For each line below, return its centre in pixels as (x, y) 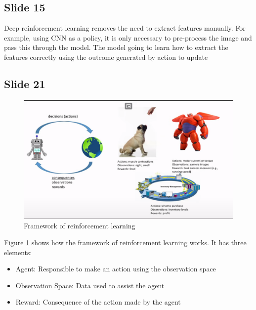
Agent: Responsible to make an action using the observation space (116, 269)
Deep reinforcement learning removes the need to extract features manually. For (125, 28)
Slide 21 (25, 83)
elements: (18, 252)
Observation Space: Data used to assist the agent (90, 285)
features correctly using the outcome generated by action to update (106, 57)
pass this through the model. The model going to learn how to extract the (116, 47)
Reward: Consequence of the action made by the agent (98, 302)
